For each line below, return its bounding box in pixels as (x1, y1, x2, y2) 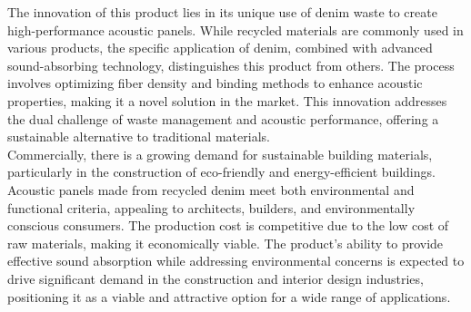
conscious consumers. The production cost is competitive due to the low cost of (7, 216, 449, 235)
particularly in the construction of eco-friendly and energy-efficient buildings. (7, 162, 436, 181)
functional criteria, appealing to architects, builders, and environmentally (7, 198, 416, 217)
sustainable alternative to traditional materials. (7, 127, 270, 146)
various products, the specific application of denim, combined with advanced (7, 38, 433, 57)
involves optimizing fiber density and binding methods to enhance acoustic (7, 73, 423, 93)
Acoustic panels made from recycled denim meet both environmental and (7, 180, 415, 199)
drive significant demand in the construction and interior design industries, (7, 268, 424, 288)
